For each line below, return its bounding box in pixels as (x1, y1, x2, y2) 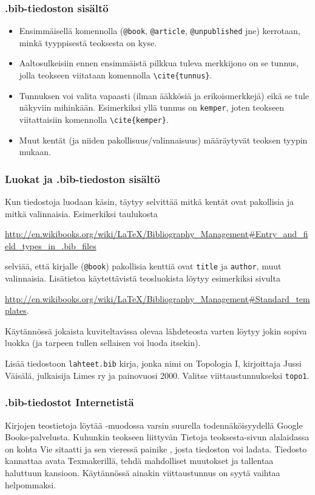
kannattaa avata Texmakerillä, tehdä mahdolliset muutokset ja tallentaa (5, 454, 274, 467)
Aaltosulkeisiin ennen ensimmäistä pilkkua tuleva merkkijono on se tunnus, (19, 57, 299, 69)
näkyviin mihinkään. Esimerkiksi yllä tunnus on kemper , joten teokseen (19, 101, 285, 114)
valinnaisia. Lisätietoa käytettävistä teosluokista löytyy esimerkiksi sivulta (5, 272, 280, 285)
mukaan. (19, 145, 51, 158)
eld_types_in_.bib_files (5, 239, 97, 252)
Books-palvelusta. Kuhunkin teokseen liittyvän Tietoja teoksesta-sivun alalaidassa (5, 431, 310, 443)
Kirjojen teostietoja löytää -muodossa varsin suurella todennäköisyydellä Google (5, 418, 303, 431)
